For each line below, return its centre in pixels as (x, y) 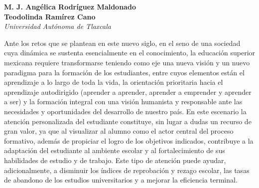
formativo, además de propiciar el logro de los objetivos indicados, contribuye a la (129, 140)
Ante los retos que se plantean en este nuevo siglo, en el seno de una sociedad (122, 43)
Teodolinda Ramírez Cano (50, 16)
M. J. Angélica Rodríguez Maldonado (70, 6)
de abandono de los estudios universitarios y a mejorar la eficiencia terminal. (121, 180)
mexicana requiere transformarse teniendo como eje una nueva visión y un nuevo (127, 62)
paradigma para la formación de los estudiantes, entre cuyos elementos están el (124, 72)
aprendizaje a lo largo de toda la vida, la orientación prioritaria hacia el (114, 82)
